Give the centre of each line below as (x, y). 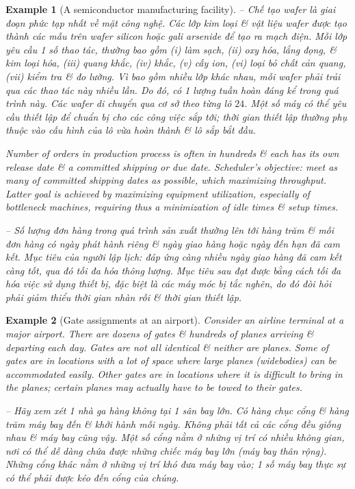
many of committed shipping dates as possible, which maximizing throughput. (166, 180)
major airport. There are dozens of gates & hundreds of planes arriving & (160, 334)
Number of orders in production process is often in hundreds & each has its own (172, 153)
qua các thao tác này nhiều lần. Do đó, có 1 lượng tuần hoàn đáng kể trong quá (172, 90)
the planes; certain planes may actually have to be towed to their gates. (154, 387)
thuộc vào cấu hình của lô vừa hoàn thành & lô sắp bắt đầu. (131, 130)
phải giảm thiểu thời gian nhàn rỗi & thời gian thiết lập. (124, 297)
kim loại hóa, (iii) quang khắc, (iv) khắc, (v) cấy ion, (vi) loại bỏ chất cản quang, (176, 63)
